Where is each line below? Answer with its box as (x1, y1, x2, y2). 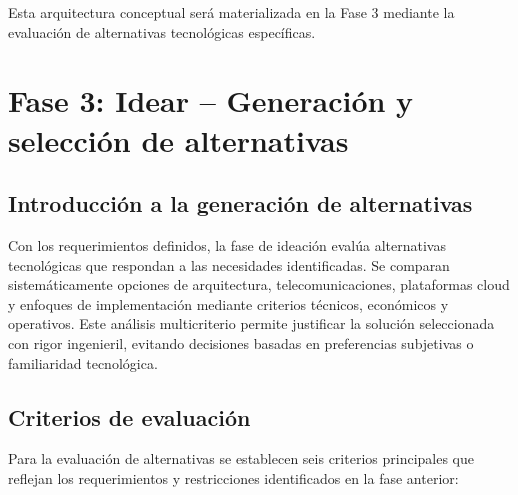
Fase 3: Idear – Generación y (8, 80, 414, 121)
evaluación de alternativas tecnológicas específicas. (8, 21, 316, 42)
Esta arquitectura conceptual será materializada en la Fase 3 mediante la (8, 2, 455, 22)
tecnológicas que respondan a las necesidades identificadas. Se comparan (8, 254, 450, 275)
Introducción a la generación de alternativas (8, 188, 473, 219)
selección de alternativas (8, 119, 349, 160)
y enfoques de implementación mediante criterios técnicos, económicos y (8, 293, 449, 314)
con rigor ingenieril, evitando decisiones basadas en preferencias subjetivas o (8, 332, 474, 353)
